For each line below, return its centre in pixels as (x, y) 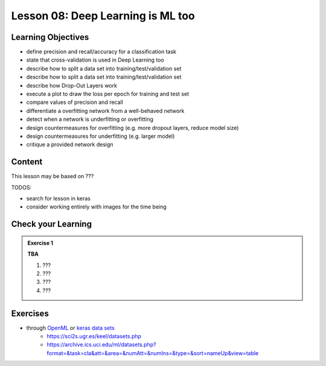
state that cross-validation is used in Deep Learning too (95, 60)
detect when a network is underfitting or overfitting (90, 119)
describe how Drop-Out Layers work (72, 85)
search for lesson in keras (58, 199)
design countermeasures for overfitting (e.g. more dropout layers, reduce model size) (133, 127)
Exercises (30, 313)
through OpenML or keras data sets (70, 328)
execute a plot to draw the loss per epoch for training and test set (108, 94)
